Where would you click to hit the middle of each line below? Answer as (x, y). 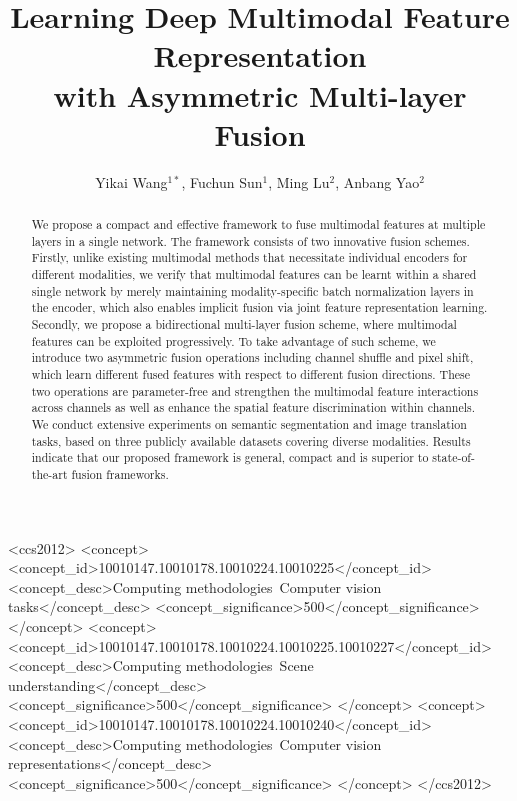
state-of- (453, 457)
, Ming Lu (299, 181)
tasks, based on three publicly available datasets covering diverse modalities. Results (251, 440)
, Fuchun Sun (222, 181)
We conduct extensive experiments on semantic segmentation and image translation (249, 423)
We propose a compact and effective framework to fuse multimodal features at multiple (258, 224)
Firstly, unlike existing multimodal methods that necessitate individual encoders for (249, 257)
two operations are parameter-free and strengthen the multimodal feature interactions (255, 390)
